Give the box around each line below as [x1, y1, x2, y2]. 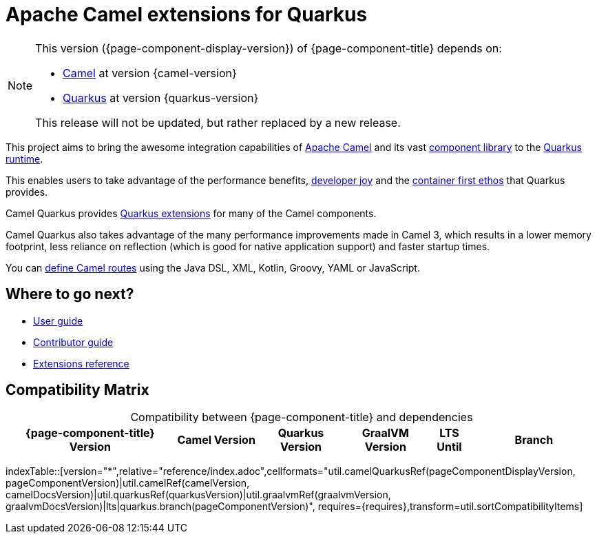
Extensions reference [33, 357, 129, 369]
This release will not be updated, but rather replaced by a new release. [35, 115, 401, 130]
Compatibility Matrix [6, 381, 149, 399]
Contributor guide [33, 336, 114, 348]
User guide [33, 314, 83, 327]
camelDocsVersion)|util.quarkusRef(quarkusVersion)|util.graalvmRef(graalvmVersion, [6, 489, 391, 501]
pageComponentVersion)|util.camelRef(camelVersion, [6, 477, 250, 489]
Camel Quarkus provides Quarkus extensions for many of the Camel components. [6, 207, 377, 219]
